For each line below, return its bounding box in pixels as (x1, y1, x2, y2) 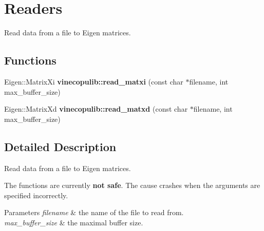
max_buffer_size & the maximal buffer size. (4, 217, 143, 227)
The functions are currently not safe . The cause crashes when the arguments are (4, 180, 260, 191)
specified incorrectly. (4, 190, 68, 200)
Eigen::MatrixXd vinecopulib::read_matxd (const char (4, 103, 188, 114)
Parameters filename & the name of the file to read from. (4, 207, 184, 218)
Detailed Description (4, 138, 117, 154)
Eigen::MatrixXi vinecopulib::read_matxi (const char (4, 76, 183, 87)
